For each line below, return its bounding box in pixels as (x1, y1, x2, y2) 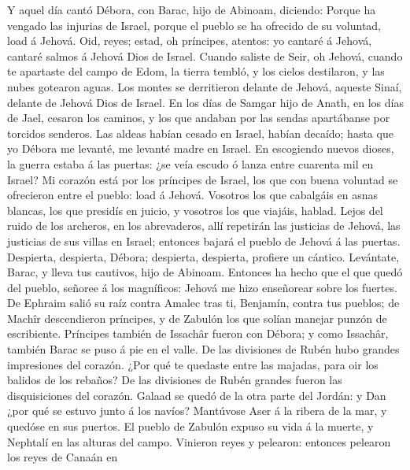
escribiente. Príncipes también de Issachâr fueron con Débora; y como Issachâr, (7, 325, 389, 342)
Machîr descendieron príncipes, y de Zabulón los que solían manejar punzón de (7, 309, 387, 326)
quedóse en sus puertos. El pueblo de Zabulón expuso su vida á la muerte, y (7, 418, 374, 435)
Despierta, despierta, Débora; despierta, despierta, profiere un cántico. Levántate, (7, 248, 400, 265)
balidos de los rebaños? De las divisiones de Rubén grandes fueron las (7, 372, 342, 388)
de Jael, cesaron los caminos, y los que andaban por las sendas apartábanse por (7, 109, 390, 126)
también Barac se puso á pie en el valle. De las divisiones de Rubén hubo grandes (7, 341, 400, 357)
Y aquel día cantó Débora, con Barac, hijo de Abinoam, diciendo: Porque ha (7, 2, 376, 17)
